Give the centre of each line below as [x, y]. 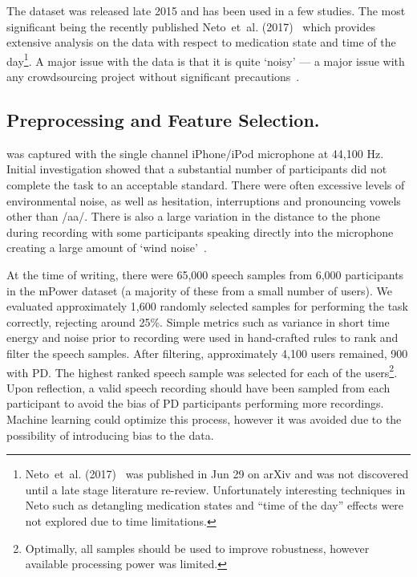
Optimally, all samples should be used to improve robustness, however [197, 548]
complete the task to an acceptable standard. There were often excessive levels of [206, 185]
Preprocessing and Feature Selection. [163, 120]
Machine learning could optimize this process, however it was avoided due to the [204, 419]
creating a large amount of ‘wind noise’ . [107, 248]
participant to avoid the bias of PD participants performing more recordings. [195, 403]
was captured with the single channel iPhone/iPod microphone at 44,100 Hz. [195, 153]
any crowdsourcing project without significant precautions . [153, 77]
